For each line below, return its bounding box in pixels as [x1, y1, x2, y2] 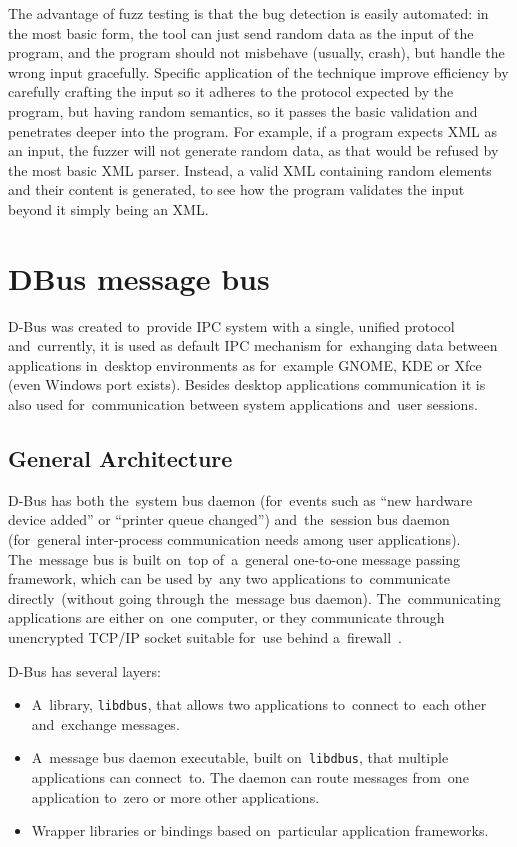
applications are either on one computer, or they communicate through [8, 607, 445, 628]
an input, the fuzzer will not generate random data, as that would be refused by [8, 140, 499, 161]
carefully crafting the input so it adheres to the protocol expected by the [8, 81, 454, 102]
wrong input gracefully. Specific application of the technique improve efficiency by [8, 61, 509, 82]
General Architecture [8, 443, 233, 474]
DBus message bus [8, 257, 270, 298]
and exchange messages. [31, 713, 180, 734]
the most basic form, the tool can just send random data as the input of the [8, 22, 474, 43]
